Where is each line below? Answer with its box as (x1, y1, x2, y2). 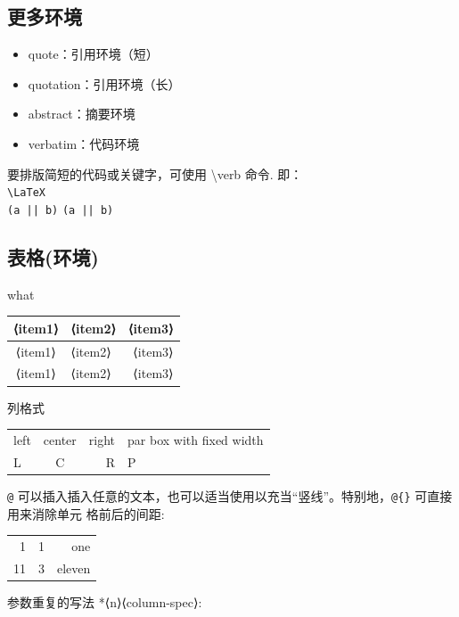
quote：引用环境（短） (28, 45, 159, 63)
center (43, 430, 77, 448)
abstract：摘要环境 (28, 104, 135, 123)
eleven (57, 558, 91, 577)
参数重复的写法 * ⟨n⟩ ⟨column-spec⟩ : (7, 592, 202, 611)
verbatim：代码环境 (28, 134, 140, 152)
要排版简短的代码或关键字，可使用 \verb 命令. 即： (7, 164, 303, 183)
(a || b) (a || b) (7, 203, 114, 217)
